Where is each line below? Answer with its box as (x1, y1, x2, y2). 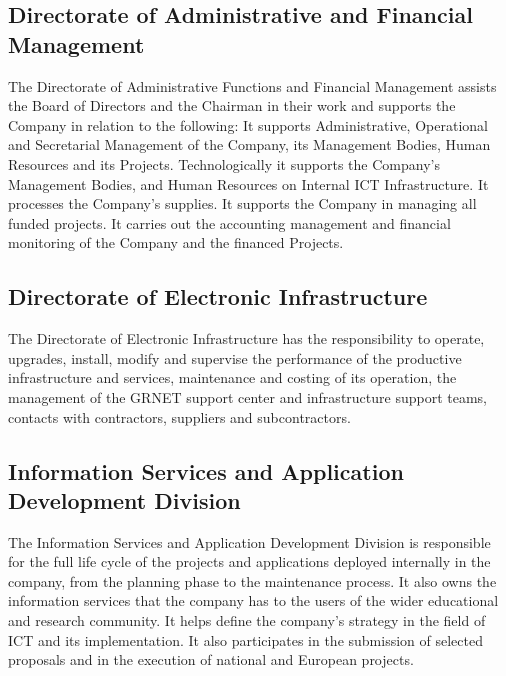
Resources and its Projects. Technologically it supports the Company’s (8, 153, 440, 174)
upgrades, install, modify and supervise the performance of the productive (8, 347, 462, 368)
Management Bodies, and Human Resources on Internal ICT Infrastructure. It (8, 173, 489, 194)
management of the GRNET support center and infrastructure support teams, (8, 386, 487, 407)
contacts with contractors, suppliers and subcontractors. (8, 406, 351, 427)
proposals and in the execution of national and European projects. (8, 649, 414, 670)
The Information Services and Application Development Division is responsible (8, 531, 491, 552)
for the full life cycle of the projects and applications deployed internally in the (8, 551, 491, 572)
